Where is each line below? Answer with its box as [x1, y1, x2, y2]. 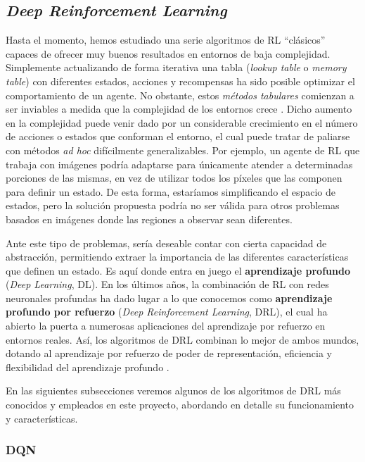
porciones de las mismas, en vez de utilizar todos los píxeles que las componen [6, 170, 342, 185]
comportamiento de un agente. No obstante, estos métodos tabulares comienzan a [6, 87, 354, 102]
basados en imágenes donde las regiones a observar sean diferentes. [6, 211, 293, 226]
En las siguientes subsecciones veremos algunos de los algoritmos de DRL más [6, 383, 341, 398]
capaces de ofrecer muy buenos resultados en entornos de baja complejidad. [6, 46, 331, 61]
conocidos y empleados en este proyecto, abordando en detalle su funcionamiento [6, 397, 354, 412]
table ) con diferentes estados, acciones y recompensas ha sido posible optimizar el [6, 73, 355, 88]
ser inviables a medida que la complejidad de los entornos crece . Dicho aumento [6, 101, 352, 116]
